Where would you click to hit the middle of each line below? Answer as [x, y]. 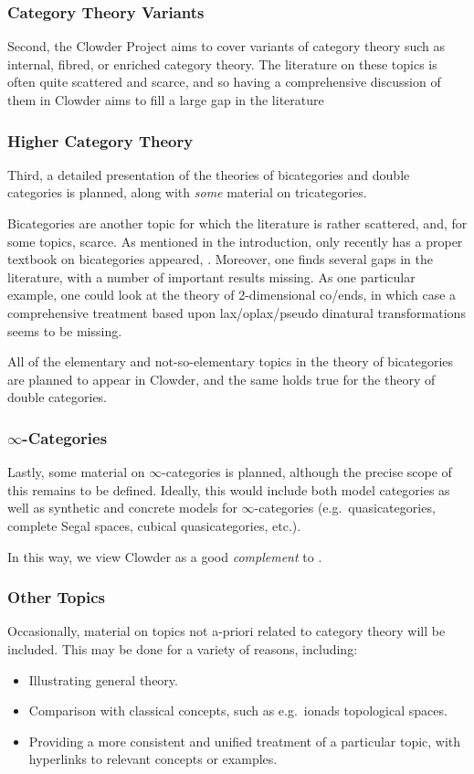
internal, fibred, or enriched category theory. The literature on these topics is [222, 64]
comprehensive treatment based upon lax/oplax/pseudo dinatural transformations [237, 312]
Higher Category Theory [100, 140]
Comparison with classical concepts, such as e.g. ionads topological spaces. [238, 710]
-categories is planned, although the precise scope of [307, 472]
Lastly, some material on [76, 472]
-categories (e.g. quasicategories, [345, 508]
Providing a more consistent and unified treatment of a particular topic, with [245, 741]
